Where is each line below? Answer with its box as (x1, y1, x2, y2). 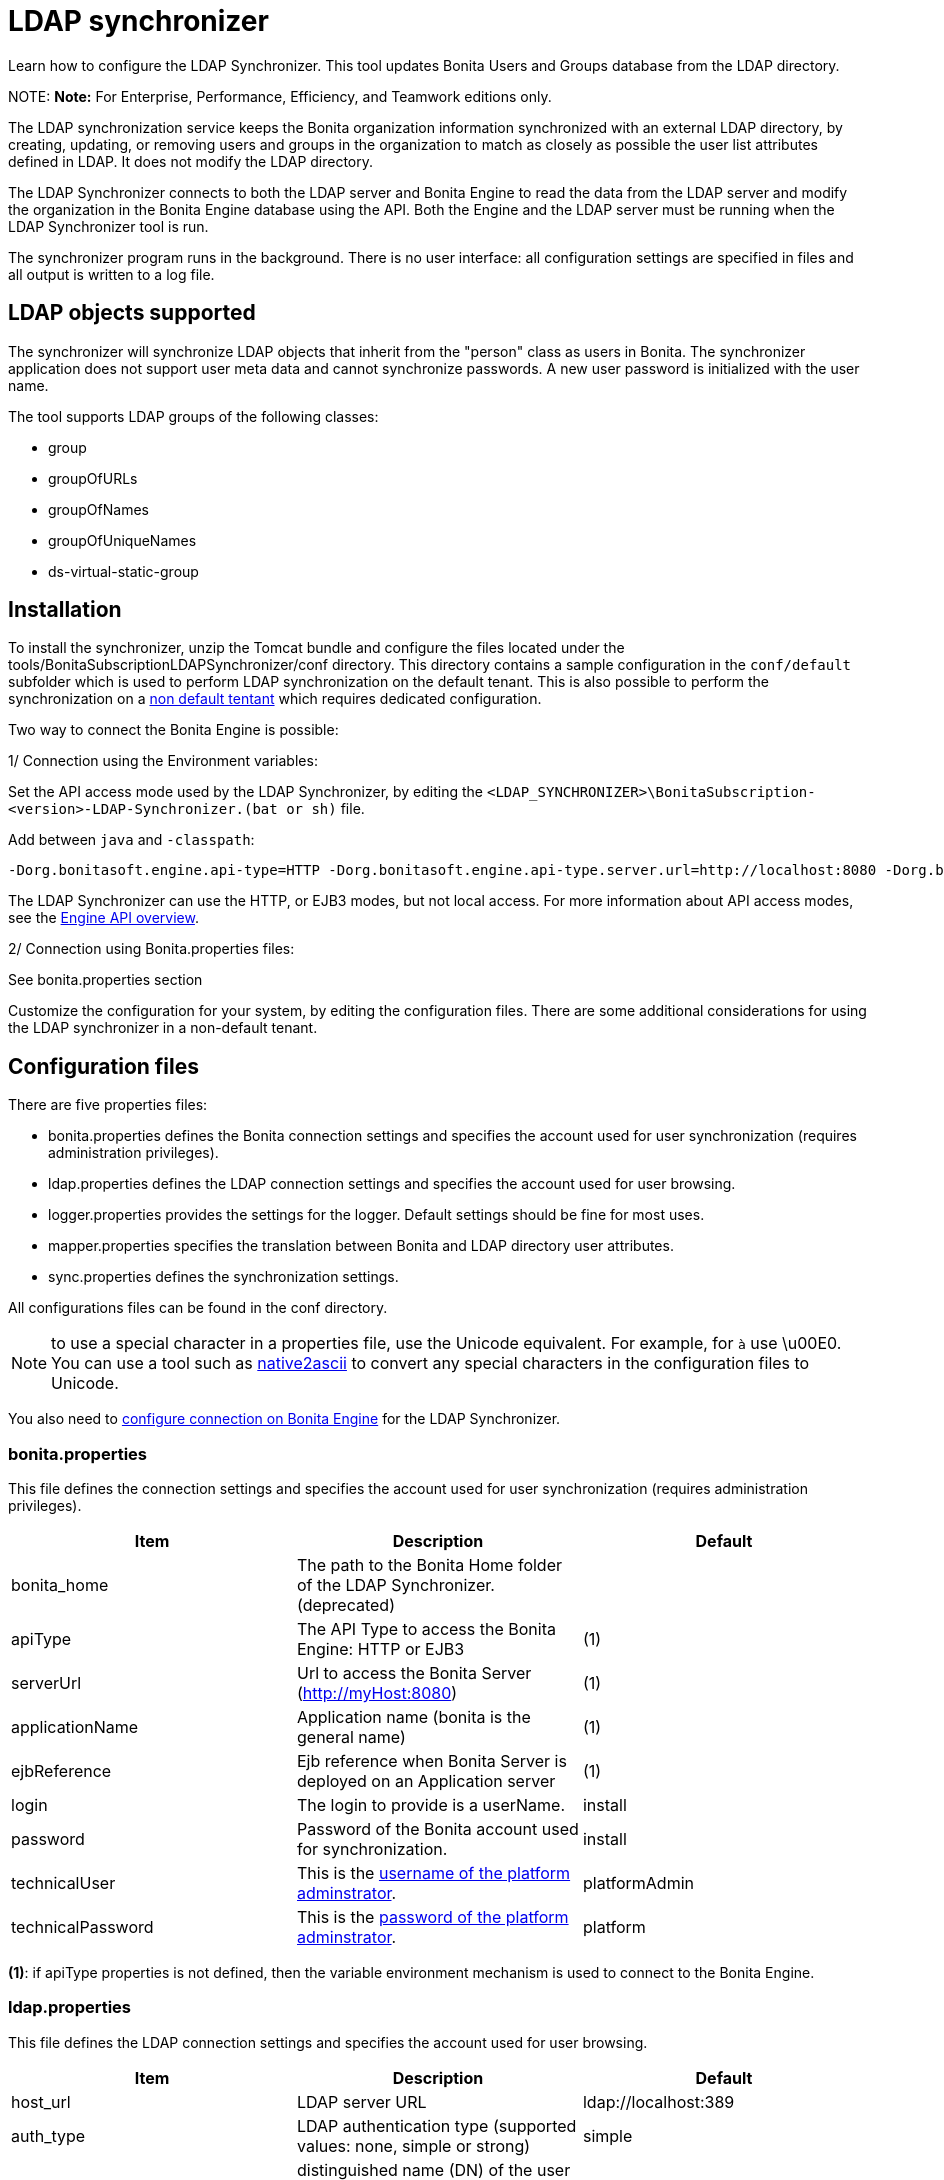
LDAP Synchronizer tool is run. (8, 217, 209, 235)
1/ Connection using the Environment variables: (8, 752, 318, 770)
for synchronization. (296, 1839, 448, 1860)
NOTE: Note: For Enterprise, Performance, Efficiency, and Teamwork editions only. (8, 87, 552, 105)
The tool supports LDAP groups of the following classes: (8, 407, 379, 425)
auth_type (11, 2125, 86, 2146)
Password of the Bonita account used (296, 1819, 579, 1840)
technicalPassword (11, 1917, 154, 1938)
